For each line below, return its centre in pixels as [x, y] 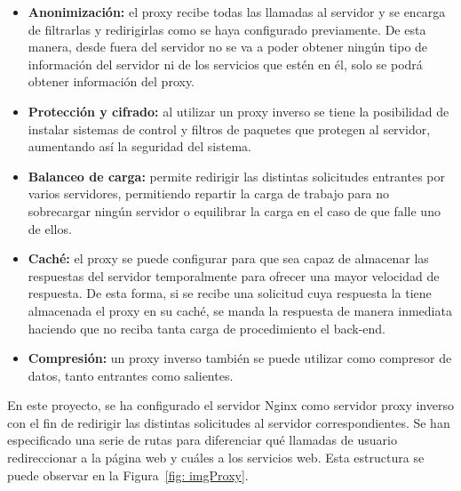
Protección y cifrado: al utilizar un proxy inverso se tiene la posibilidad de [238, 111]
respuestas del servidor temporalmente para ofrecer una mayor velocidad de [234, 275]
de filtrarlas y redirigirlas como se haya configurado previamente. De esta [227, 29]
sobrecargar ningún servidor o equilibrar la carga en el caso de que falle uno [234, 210]
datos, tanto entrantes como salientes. [131, 375]
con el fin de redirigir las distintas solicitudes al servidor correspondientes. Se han [229, 422]
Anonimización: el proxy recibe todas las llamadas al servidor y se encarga [237, 12]
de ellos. [50, 228]
